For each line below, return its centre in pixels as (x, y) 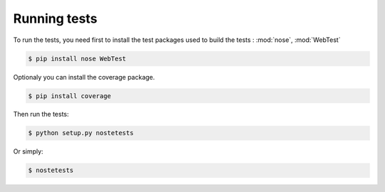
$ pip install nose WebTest (77, 58)
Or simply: (28, 151)
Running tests (55, 18)
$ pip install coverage (70, 96)
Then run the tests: (41, 114)
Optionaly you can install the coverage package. (84, 77)
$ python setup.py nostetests (81, 133)
